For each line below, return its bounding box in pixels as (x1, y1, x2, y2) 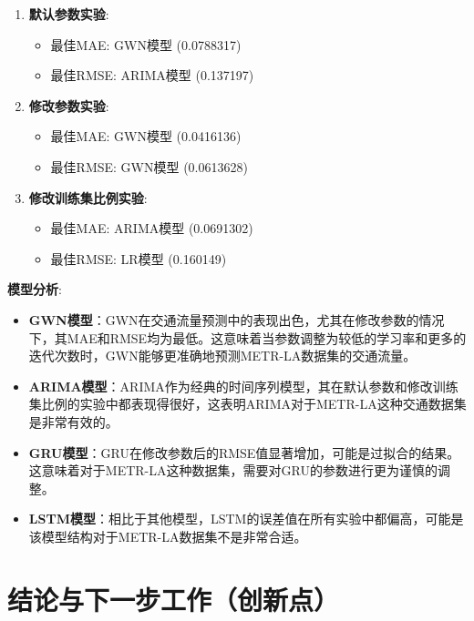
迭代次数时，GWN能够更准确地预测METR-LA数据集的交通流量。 (28, 346, 417, 365)
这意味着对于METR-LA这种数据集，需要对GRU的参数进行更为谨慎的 (28, 461, 438, 480)
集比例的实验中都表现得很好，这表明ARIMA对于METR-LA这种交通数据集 (28, 394, 467, 413)
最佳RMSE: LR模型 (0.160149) (50, 249, 227, 268)
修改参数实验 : (28, 96, 109, 115)
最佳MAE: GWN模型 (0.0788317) (50, 35, 242, 54)
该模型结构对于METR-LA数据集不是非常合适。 (28, 526, 307, 545)
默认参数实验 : (28, 5, 109, 23)
